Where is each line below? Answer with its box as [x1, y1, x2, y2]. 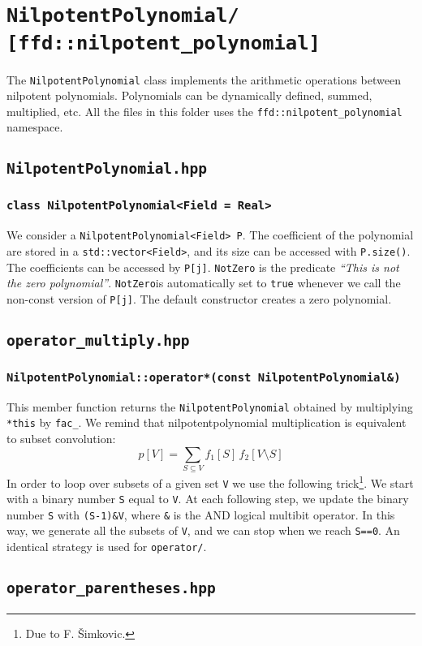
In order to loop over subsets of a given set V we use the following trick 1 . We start [6, 472, 414, 491]
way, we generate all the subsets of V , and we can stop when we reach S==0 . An [6, 522, 400, 539]
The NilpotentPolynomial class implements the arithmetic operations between [6, 71, 401, 88]
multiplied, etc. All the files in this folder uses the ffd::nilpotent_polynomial [6, 102, 403, 119]
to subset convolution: [6, 429, 116, 446]
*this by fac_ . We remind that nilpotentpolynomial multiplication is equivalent [6, 414, 407, 431]
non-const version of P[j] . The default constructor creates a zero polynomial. [6, 290, 392, 307]
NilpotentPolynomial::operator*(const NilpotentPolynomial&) [6, 370, 401, 384]
